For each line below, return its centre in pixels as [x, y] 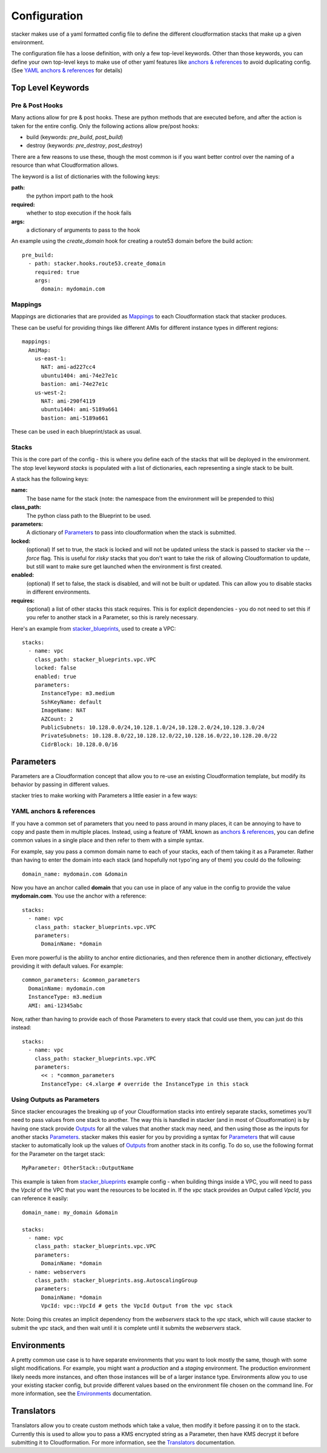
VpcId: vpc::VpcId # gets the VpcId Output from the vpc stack [137, 1306]
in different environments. [58, 592]
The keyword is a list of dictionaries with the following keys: [86, 176]
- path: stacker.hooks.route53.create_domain [97, 263]
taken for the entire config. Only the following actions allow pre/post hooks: [105, 126]
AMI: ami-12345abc [55, 1005]
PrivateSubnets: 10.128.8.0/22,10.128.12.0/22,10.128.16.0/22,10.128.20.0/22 [159, 736]
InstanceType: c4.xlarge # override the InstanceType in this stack [145, 1084]
